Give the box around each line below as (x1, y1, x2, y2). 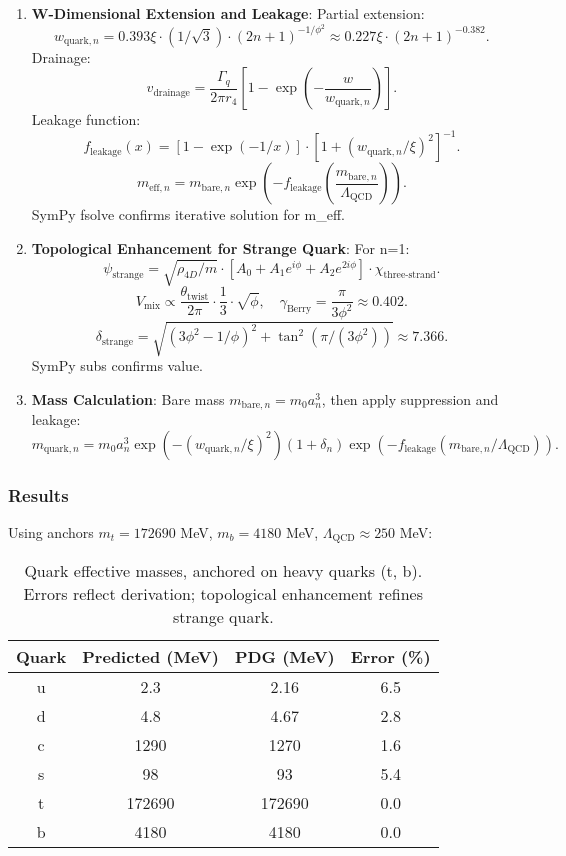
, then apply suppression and (321, 388, 499, 409)
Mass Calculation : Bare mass (31, 388, 225, 409)
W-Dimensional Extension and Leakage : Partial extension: (31, 3, 425, 23)
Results (8, 482, 69, 507)
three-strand (383, 270, 436, 281)
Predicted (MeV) (82, 645, 219, 669)
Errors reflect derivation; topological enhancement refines (23, 582, 423, 606)
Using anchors (8, 521, 94, 542)
